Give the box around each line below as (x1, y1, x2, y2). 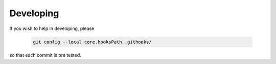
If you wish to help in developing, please (9, 25, 95, 31)
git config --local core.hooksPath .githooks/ (33, 39, 152, 45)
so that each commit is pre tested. (9, 52, 81, 58)
